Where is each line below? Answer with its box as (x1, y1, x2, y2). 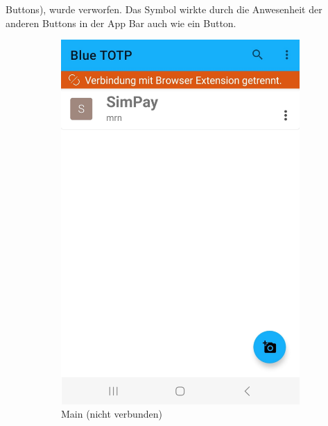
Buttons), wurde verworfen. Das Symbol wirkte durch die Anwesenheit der (6, 2, 322, 16)
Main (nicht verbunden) (61, 407, 162, 421)
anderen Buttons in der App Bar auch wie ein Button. (6, 15, 236, 30)
